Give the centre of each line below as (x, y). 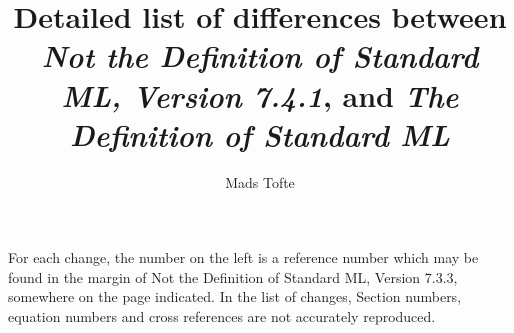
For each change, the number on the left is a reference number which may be (243, 257)
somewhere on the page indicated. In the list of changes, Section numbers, (235, 296)
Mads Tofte (260, 181)
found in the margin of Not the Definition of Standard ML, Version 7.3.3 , (233, 276)
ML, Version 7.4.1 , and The (260, 95)
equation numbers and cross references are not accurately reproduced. (222, 316)
